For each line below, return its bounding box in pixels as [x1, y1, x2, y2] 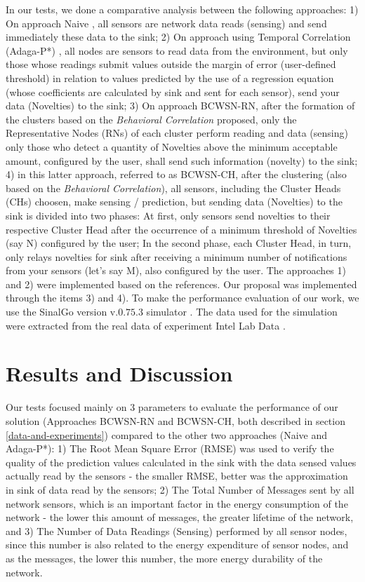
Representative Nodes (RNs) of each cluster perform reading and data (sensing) [6, 126, 348, 140]
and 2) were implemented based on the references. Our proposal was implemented [6, 276, 357, 291]
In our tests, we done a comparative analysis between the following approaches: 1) [6, 2, 359, 16]
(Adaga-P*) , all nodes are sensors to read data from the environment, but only [6, 43, 348, 57]
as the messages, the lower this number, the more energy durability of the [6, 550, 323, 565]
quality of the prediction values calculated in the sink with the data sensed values [6, 454, 357, 469]
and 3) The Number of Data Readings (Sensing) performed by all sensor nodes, [6, 523, 347, 538]
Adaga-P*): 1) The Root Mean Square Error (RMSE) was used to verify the [6, 441, 334, 456]
